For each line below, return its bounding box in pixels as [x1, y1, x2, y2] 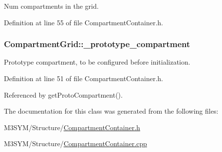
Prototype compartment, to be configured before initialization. [4, 57, 190, 67]
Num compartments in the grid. [4, 1, 99, 11]
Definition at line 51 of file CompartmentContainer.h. [4, 73, 163, 83]
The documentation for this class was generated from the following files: [4, 106, 219, 116]
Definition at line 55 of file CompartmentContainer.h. [4, 17, 163, 27]
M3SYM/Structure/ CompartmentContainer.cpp [4, 138, 147, 149]
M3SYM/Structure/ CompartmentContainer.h [4, 122, 140, 132]
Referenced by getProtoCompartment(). [4, 89, 123, 100]
